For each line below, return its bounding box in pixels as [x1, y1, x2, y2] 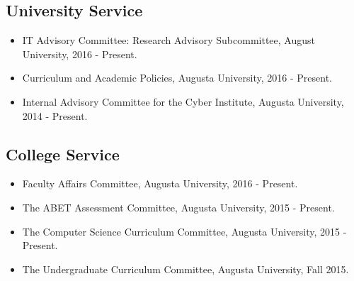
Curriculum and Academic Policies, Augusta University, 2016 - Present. [22, 70, 332, 85]
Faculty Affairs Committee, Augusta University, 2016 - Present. [22, 176, 298, 191]
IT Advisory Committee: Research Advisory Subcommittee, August [22, 33, 315, 48]
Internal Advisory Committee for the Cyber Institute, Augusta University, [22, 94, 344, 109]
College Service [6, 143, 120, 165]
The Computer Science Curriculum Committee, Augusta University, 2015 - [22, 224, 347, 238]
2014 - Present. [22, 108, 88, 123]
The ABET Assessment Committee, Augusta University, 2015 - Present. [22, 199, 335, 214]
